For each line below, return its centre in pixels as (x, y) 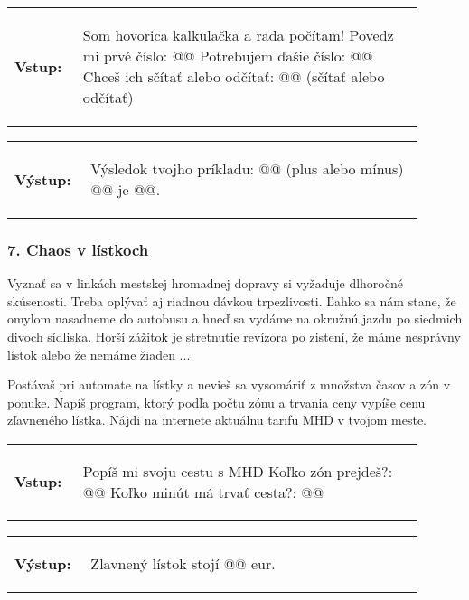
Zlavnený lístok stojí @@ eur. (183, 563)
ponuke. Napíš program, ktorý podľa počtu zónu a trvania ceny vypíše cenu (216, 402)
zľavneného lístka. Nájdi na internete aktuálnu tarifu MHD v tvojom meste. (217, 420)
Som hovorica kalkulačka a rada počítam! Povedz (238, 35)
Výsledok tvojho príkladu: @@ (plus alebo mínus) (247, 169)
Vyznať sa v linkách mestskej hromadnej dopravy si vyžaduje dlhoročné (205, 283)
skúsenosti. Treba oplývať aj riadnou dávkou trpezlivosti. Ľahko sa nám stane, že (232, 300)
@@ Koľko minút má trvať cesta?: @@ (203, 492)
